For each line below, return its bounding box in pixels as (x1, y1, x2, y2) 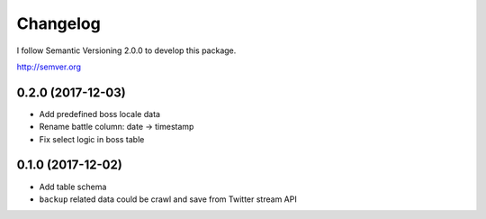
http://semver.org (16, 61, 81, 72)
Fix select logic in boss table (39, 133, 145, 144)
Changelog (16, 14, 101, 33)
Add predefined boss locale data (39, 108, 161, 119)
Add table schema (39, 181, 107, 192)
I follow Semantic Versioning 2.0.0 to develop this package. (16, 45, 237, 56)
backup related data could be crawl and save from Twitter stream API (39, 194, 297, 205)
